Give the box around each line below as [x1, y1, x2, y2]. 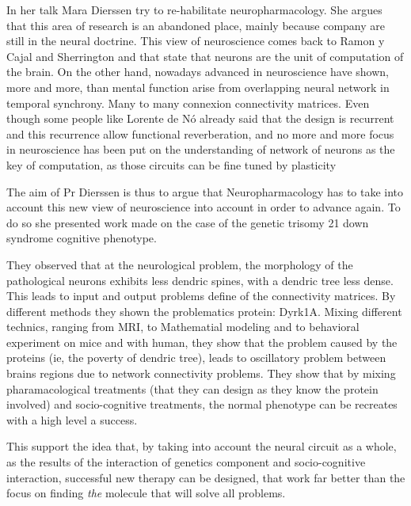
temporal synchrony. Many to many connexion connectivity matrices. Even [6, 94, 370, 111]
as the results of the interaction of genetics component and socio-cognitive [6, 454, 366, 470]
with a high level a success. [6, 411, 138, 428]
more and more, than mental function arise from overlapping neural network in [6, 78, 390, 95]
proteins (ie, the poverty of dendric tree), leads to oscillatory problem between [6, 349, 386, 366]
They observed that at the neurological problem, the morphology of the [6, 256, 353, 272]
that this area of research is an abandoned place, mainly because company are [6, 17, 386, 33]
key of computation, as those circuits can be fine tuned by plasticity [6, 156, 337, 173]
